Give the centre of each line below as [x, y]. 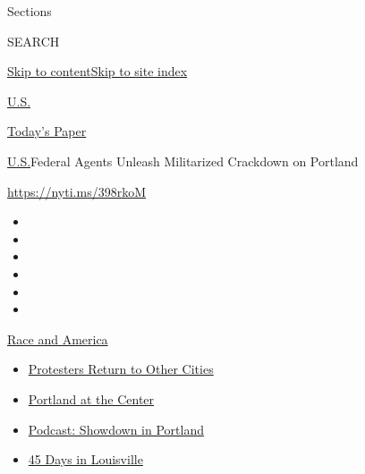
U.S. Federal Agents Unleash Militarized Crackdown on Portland [183, 161]
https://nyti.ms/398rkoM [76, 191]
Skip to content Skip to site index [98, 71]
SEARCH [34, 41]
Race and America [58, 339]
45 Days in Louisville [85, 459]
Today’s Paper [47, 131]
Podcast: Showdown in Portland [116, 429]
